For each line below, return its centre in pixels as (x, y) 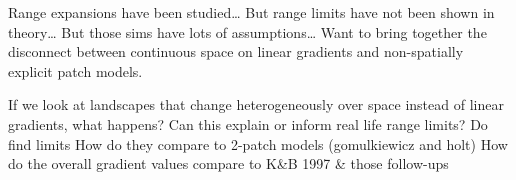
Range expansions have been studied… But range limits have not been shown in (251, 12)
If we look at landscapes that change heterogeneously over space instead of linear (256, 104)
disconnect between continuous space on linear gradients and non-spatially (236, 51)
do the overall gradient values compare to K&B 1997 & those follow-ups (228, 163)
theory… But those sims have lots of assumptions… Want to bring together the (247, 31)
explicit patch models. (75, 70)
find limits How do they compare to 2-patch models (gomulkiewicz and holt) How (258, 143)
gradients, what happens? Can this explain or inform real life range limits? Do (248, 123)
